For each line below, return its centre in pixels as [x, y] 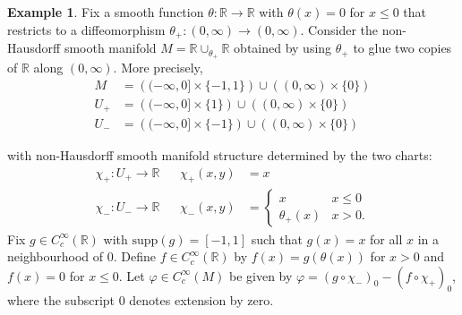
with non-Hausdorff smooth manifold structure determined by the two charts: [220, 155]
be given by [261, 275]
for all [386, 238]
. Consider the [339, 29]
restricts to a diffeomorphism [86, 29]
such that [277, 238]
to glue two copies [402, 48]
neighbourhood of [56, 256]
